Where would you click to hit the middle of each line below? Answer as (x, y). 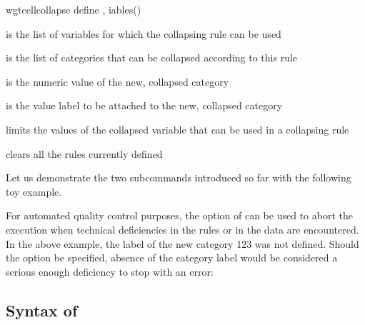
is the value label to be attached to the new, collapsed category (144, 105)
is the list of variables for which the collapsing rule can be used (144, 33)
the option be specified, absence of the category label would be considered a (172, 257)
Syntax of (42, 310)
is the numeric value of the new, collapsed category (117, 81)
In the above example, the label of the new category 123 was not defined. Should (182, 243)
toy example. (34, 191)
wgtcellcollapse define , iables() (74, 9)
